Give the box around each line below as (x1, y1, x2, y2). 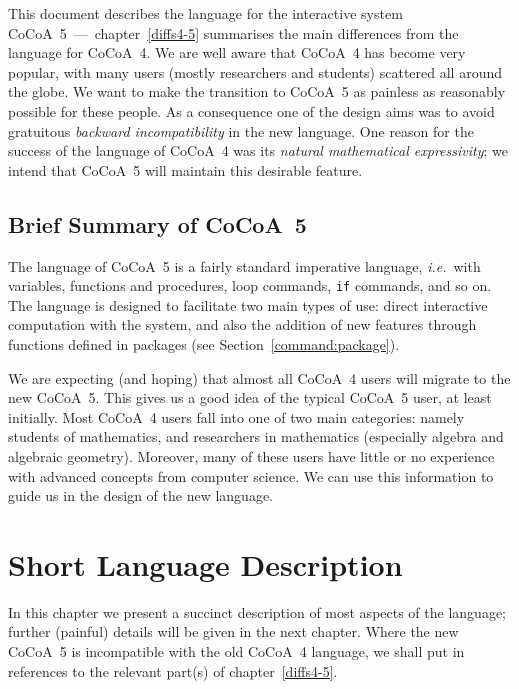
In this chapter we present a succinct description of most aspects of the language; (8, 601, 506, 622)
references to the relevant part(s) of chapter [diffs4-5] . (8, 660, 338, 681)
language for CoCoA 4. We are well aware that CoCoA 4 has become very (8, 42, 466, 63)
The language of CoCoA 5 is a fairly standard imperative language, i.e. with (8, 255, 481, 276)
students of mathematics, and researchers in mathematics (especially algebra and (8, 426, 504, 447)
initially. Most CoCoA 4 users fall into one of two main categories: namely (8, 406, 465, 427)
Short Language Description (8, 543, 403, 584)
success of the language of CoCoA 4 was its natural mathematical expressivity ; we (8, 140, 508, 161)
